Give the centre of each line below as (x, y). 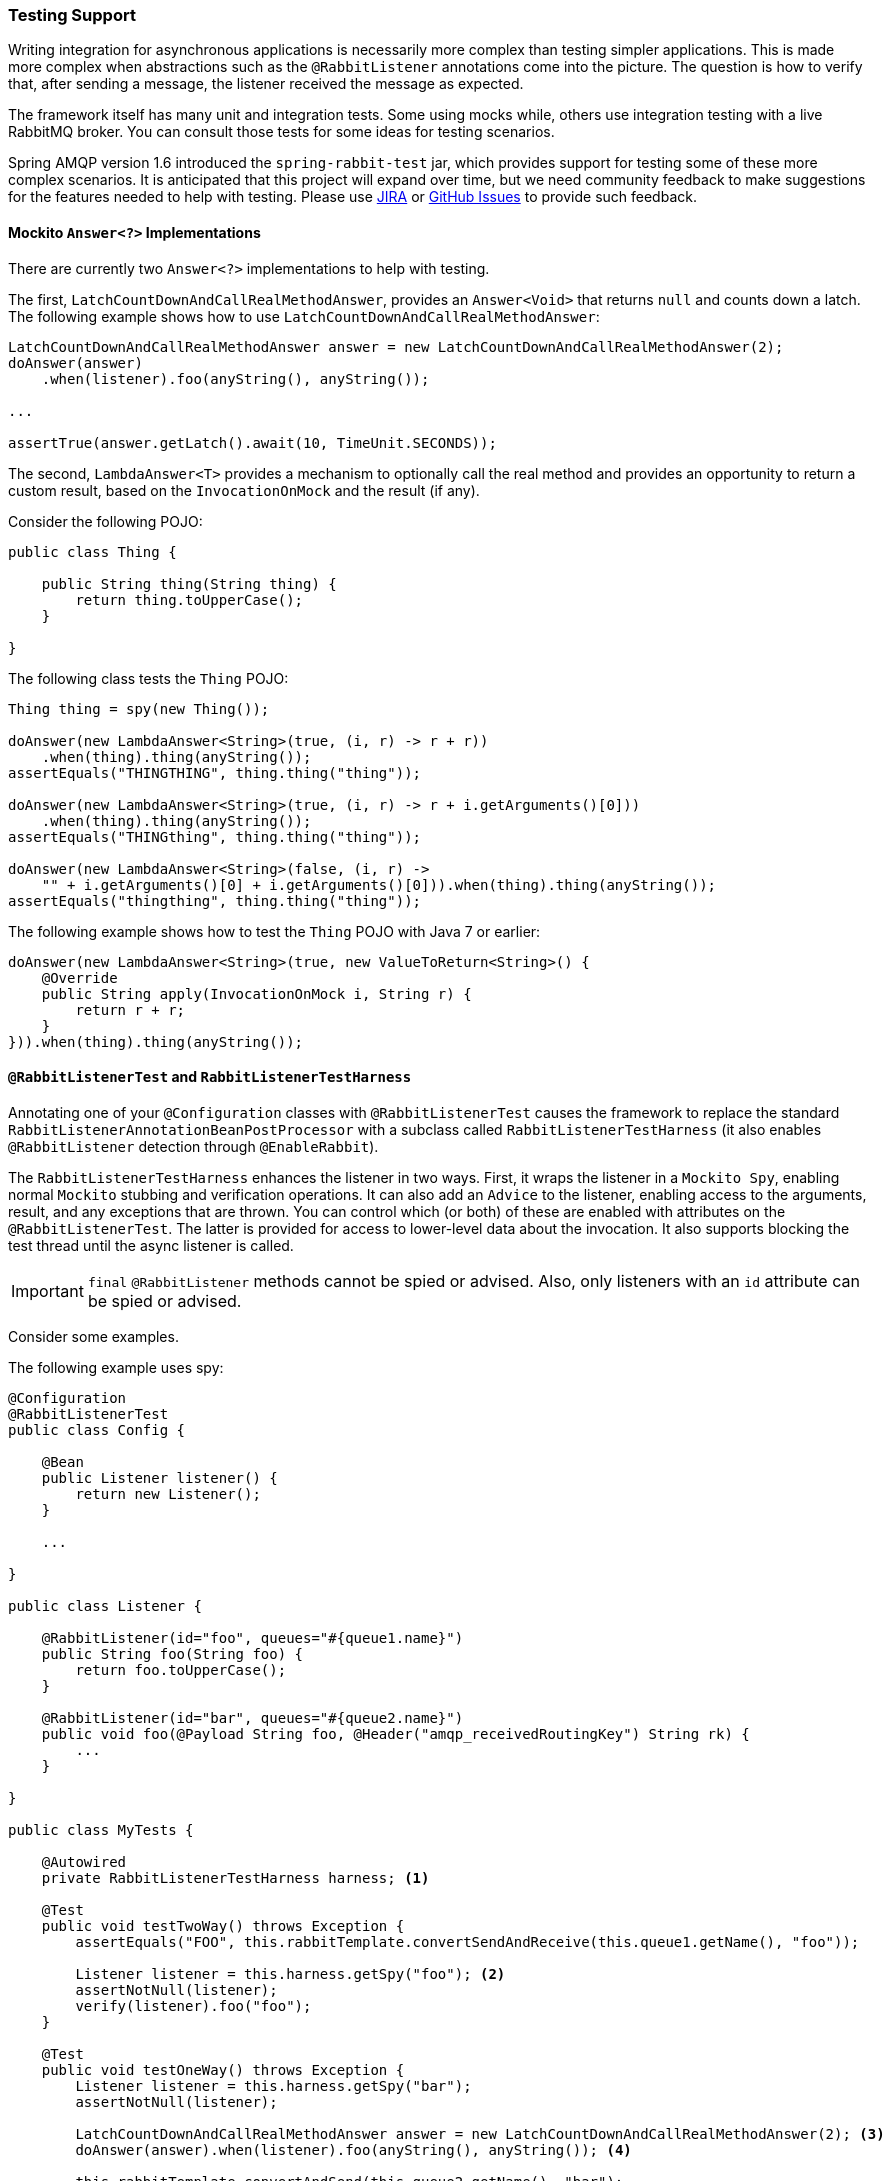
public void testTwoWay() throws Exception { (223, 1925)
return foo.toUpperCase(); (181, 1669)
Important (47, 1290)
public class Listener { (105, 1605)
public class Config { (97, 1429)
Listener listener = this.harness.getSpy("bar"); (273, 2085)
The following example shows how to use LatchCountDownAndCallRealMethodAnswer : (304, 316)
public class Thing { (92, 551)
